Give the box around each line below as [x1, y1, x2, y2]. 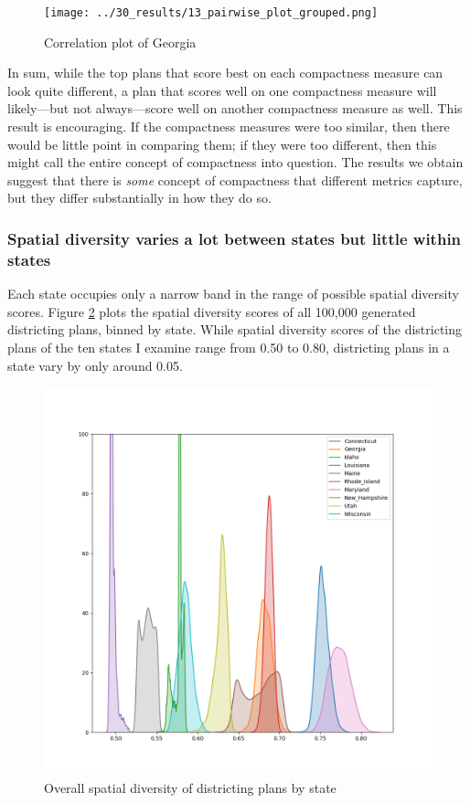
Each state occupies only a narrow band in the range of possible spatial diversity [7, 284, 459, 303]
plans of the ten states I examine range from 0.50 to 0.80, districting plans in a [7, 337, 450, 356]
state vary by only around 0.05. [7, 355, 183, 375]
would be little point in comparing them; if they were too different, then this [7, 134, 437, 153]
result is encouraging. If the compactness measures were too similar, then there [7, 117, 450, 136]
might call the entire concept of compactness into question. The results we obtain [7, 153, 464, 172]
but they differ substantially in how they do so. [7, 188, 272, 207]
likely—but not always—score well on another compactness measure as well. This [7, 99, 463, 118]
